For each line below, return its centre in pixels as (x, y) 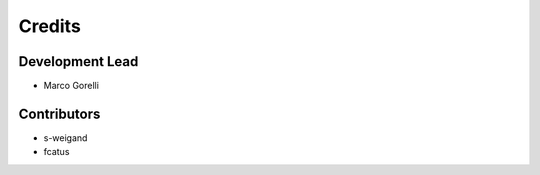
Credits (50, 26)
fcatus (56, 152)
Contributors (59, 113)
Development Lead (78, 61)
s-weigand (65, 137)
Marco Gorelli (71, 86)
